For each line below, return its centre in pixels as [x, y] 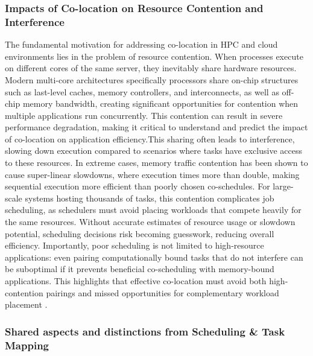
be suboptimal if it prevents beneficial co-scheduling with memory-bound [140, 269]
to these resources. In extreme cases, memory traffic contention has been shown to [156, 163]
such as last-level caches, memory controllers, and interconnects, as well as [142, 91]
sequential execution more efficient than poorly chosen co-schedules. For [138, 186]
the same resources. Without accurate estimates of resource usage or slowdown [150, 222]
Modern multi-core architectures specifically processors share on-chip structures [152, 79]
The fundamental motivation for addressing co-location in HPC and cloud [141, 44]
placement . [26, 304]
